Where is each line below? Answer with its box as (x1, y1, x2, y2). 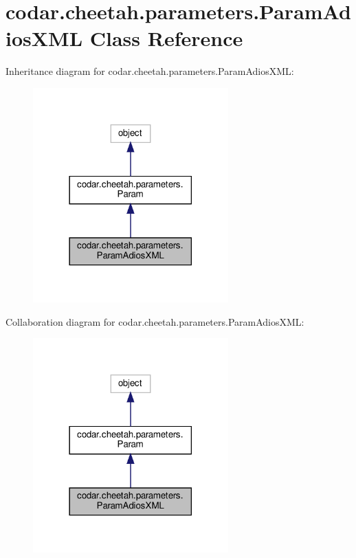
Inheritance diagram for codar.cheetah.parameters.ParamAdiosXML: (5, 64, 294, 78)
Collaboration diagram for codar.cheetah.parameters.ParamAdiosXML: (5, 314, 304, 328)
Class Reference (89, 24, 243, 52)
